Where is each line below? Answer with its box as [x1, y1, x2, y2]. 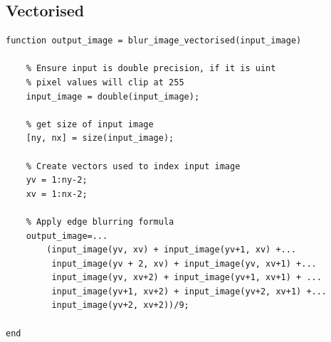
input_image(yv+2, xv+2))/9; [51, 300, 189, 311]
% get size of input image [26, 119, 154, 129]
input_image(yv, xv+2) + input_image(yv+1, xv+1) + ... [51, 272, 322, 283]
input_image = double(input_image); [26, 91, 200, 102]
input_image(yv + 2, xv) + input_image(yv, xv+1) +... [51, 258, 317, 269]
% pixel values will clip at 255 [26, 77, 184, 87]
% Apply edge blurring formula [26, 216, 174, 227]
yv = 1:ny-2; [26, 175, 88, 186]
